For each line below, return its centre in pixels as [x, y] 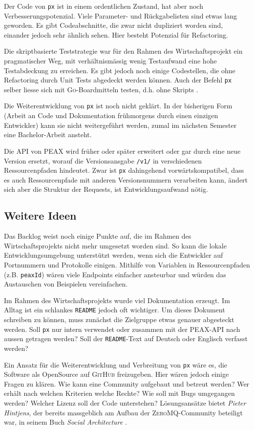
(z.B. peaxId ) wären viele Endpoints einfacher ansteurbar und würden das [115, 274]
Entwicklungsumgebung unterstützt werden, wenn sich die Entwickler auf [114, 255]
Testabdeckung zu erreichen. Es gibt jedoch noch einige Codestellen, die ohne [120, 70]
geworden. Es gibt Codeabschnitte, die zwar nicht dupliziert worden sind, [114, 25]
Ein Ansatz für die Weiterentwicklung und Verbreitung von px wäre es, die [116, 364]
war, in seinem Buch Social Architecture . [65, 422]
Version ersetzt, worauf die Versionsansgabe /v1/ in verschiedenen [103, 160]
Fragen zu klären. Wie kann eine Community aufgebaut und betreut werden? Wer [127, 383]
